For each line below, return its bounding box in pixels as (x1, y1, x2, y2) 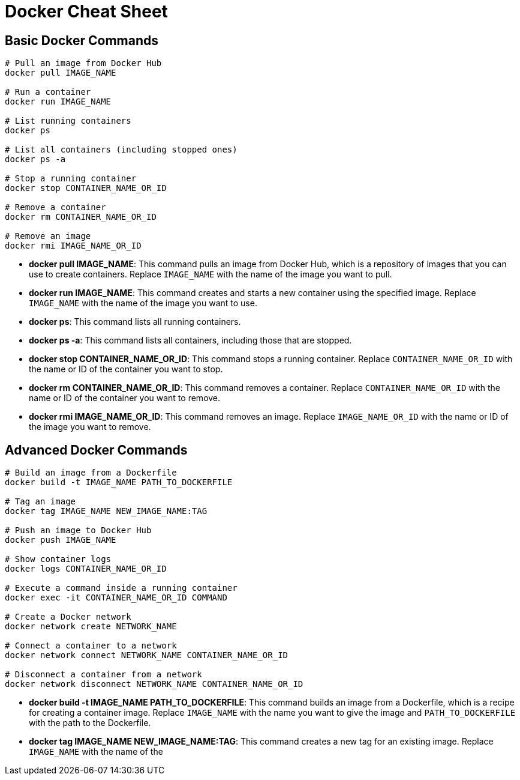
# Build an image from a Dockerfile (5, 468, 177, 478)
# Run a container (5, 87, 91, 97)
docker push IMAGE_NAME (5, 535, 116, 545)
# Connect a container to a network (5, 641, 177, 651)
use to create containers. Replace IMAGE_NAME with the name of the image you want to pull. (29, 269, 392, 280)
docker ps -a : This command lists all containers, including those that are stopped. (29, 335, 352, 346)
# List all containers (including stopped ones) (5, 145, 238, 155)
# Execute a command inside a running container (5, 583, 238, 593)
